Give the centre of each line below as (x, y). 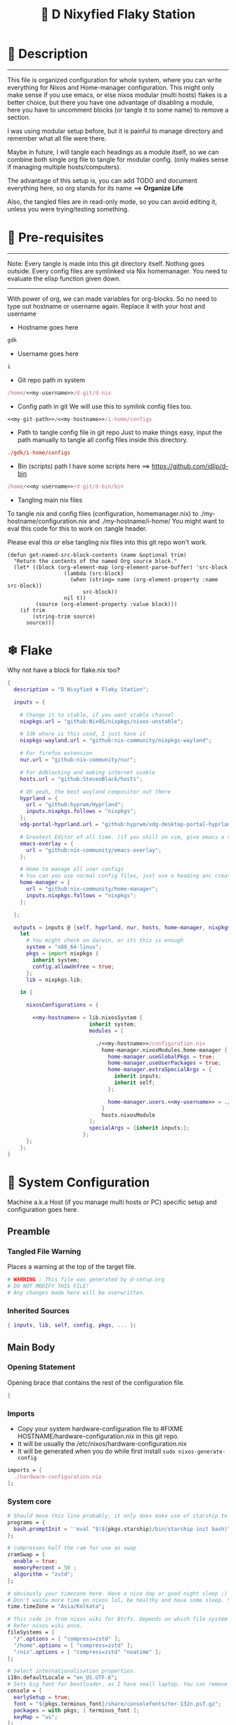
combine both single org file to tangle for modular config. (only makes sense (118, 159)
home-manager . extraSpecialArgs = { (160, 1070)
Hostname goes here (48, 327)
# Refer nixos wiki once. (45, 1626)
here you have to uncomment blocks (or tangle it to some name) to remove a (118, 110)
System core (29, 1501)
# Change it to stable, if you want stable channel (97, 715)
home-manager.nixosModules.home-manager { (165, 1050)
